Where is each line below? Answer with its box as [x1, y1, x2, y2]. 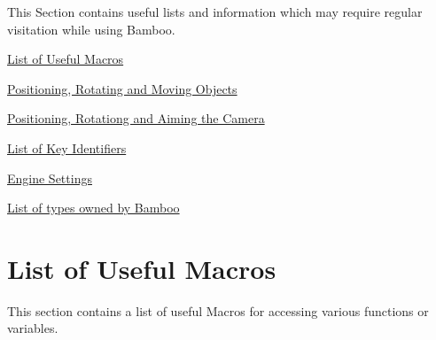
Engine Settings [7, 168, 92, 187]
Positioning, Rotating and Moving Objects [7, 79, 237, 97]
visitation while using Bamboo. [7, 19, 175, 38]
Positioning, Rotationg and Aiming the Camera [7, 109, 265, 127]
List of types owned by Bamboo [7, 198, 180, 217]
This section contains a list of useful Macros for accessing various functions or [7, 301, 429, 320]
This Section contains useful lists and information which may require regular [7, 3, 423, 20]
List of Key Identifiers [7, 138, 127, 157]
